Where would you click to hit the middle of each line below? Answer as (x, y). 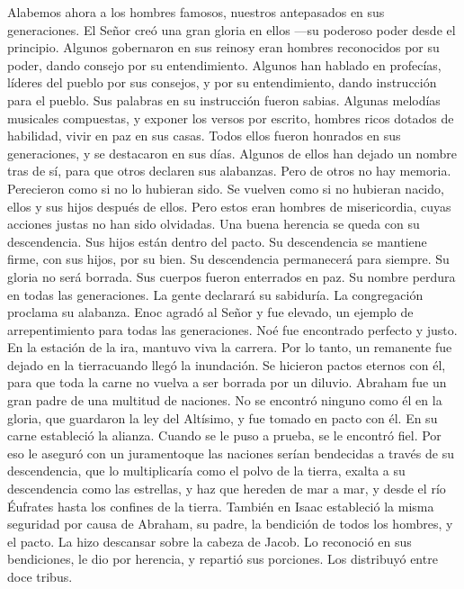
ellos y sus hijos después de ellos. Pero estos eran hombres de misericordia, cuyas (229, 206)
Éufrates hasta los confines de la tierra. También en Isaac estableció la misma (221, 506)
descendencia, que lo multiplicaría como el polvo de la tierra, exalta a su (206, 471)
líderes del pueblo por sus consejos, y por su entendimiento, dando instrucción (222, 82)
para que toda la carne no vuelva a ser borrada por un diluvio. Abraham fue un (227, 382)
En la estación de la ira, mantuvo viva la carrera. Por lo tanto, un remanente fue (230, 347)
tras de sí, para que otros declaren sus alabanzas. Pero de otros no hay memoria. (229, 171)
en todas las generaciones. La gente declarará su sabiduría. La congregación (215, 294)
